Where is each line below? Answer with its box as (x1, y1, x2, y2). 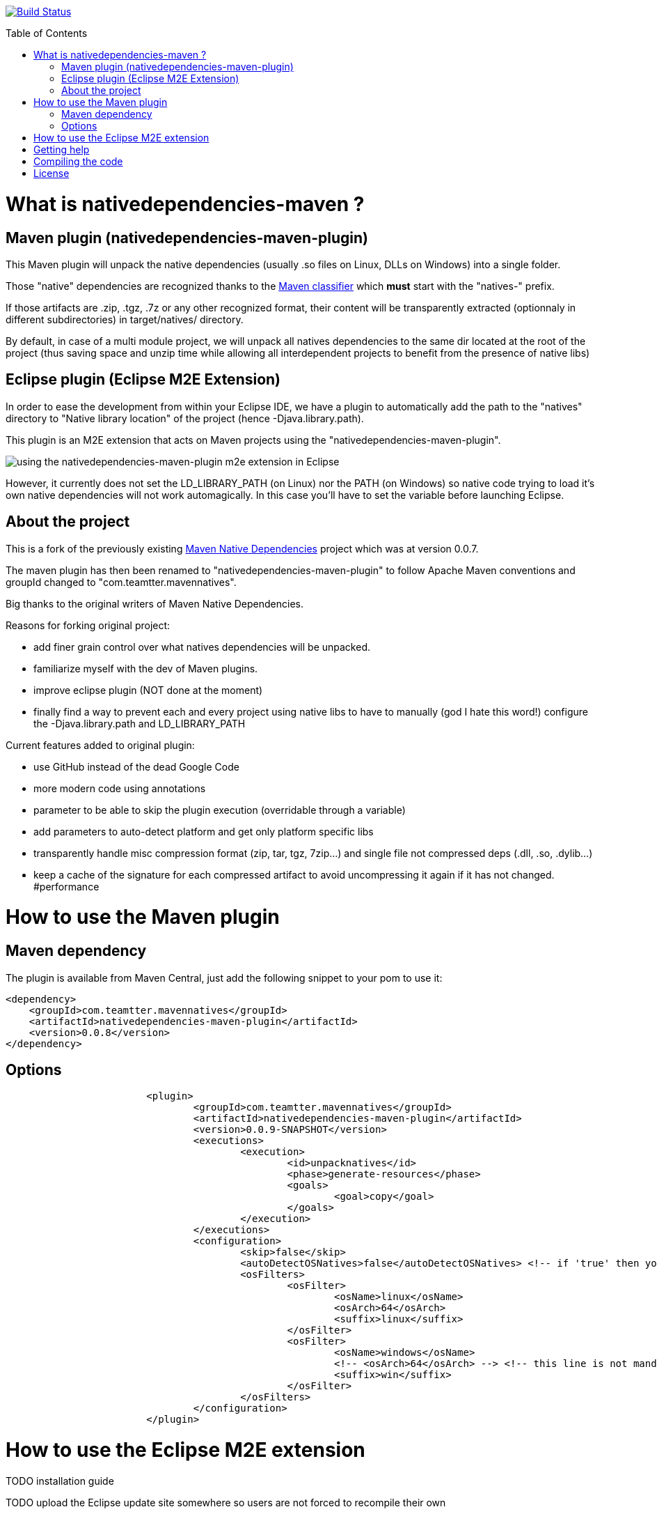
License (33, 167, 70, 179)
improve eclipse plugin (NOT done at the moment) (33, 683, 263, 696)
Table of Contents (6, 27, 88, 39)
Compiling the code (33, 155, 123, 167)
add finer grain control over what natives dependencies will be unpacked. (33, 640, 370, 653)
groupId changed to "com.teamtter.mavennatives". (6, 576, 237, 588)
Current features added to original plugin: (6, 739, 195, 751)
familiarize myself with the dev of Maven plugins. (33, 662, 258, 674)
